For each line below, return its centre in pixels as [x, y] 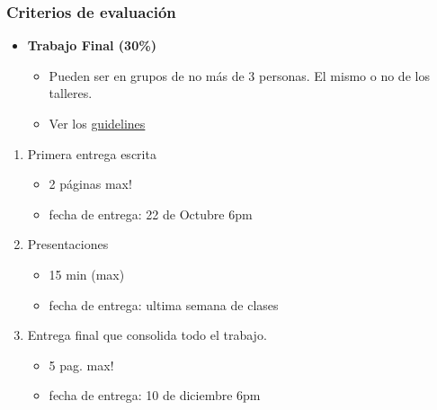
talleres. [71, 93]
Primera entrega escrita [92, 153]
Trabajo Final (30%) [92, 45]
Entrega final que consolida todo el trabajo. [147, 335]
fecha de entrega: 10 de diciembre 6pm [155, 395]
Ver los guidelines [97, 123]
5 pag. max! [81, 365]
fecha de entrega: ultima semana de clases [164, 304]
